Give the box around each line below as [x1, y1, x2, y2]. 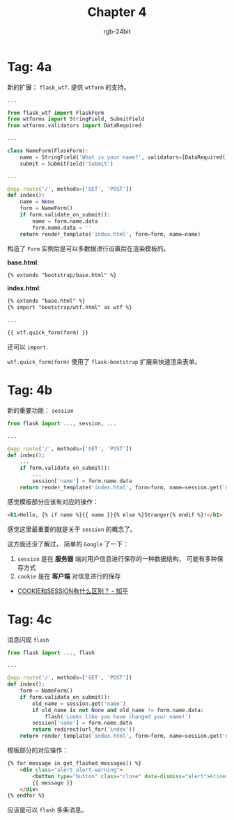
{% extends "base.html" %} [7, 297, 86, 305]
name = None [19, 198, 54, 205]
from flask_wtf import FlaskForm [7, 109, 104, 116]
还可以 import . [7, 342, 48, 351]
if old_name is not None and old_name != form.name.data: [32, 707, 204, 713]
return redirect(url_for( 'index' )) [32, 726, 136, 733]
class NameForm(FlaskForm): [7, 148, 89, 155]
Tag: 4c [7, 611, 52, 627]
